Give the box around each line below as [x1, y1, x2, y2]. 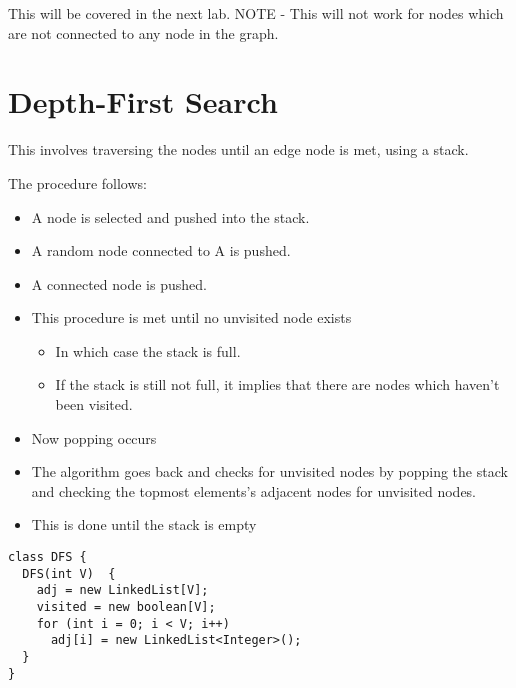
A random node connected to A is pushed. [31, 240, 291, 261]
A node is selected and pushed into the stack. [31, 206, 310, 227]
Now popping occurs [31, 427, 157, 448]
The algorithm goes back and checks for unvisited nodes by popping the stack [31, 461, 508, 482]
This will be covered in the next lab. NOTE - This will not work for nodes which [8, 3, 504, 23]
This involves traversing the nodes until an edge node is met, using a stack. [8, 139, 469, 160]
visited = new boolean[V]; [36, 600, 216, 614]
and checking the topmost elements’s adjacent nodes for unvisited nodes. [31, 480, 477, 501]
